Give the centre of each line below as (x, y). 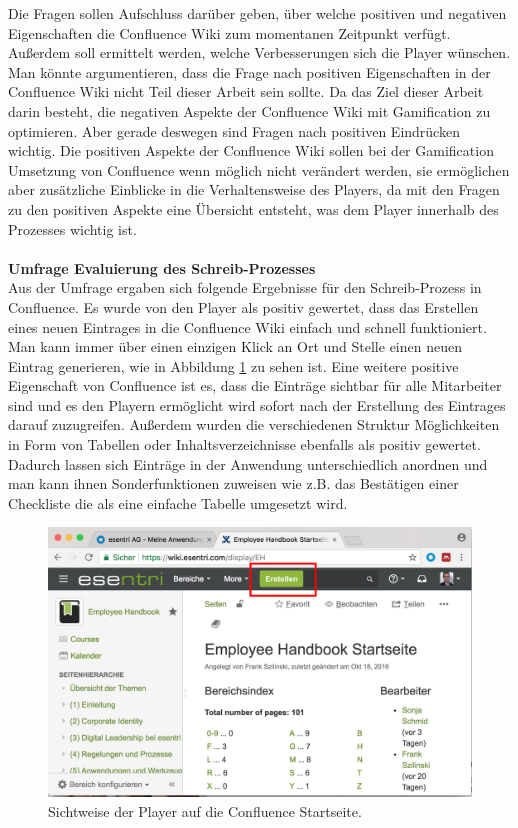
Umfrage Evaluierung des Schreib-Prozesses (162, 267)
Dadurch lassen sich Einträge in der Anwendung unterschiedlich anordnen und (248, 463)
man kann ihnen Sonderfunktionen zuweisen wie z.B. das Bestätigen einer (233, 483)
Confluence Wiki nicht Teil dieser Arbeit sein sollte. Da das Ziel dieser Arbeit (246, 91)
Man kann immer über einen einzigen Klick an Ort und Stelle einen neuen (235, 346)
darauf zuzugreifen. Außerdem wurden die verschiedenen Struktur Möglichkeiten (254, 424)
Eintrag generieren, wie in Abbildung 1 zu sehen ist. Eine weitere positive (233, 365)
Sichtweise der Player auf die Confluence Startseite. (205, 811)
